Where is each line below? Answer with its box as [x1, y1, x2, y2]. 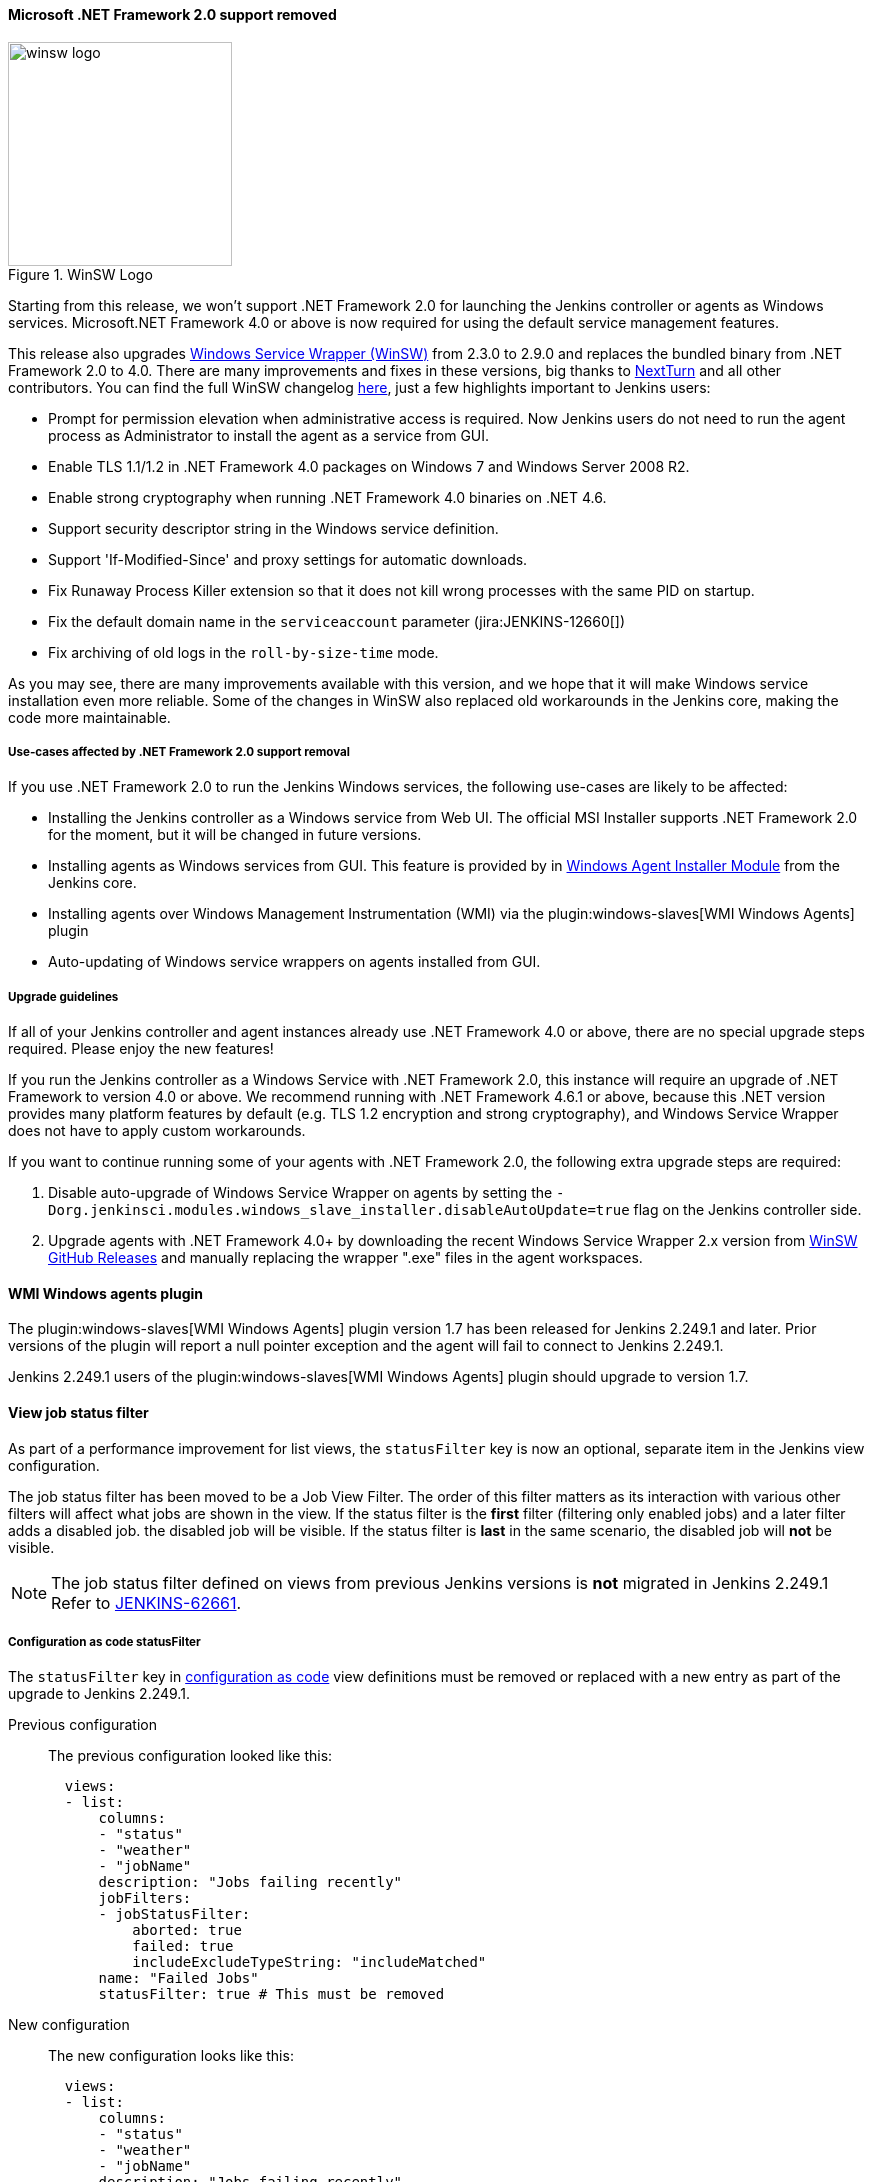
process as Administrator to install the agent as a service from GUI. [48, 426, 490, 444]
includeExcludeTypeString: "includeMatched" [132, 1954, 487, 1971]
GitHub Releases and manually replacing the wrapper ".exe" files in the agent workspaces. [48, 1249, 643, 1267]
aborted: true [132, 1922, 242, 1939]
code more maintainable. [8, 708, 171, 726]
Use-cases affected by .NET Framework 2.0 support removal [8, 745, 350, 759]
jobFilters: [98, 1890, 192, 1907]
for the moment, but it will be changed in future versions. [48, 826, 422, 844]
